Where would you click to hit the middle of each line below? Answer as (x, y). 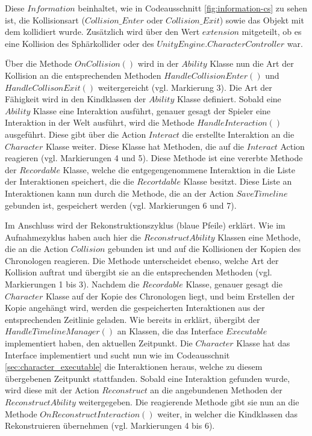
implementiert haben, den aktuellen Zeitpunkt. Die (99, 343)
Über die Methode (39, 63)
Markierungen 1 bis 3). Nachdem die (72, 284)
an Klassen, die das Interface (170, 331)
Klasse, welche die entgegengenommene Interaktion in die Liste (179, 169)
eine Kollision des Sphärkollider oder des (80, 43)
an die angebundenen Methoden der (216, 390)
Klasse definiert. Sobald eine (229, 99)
